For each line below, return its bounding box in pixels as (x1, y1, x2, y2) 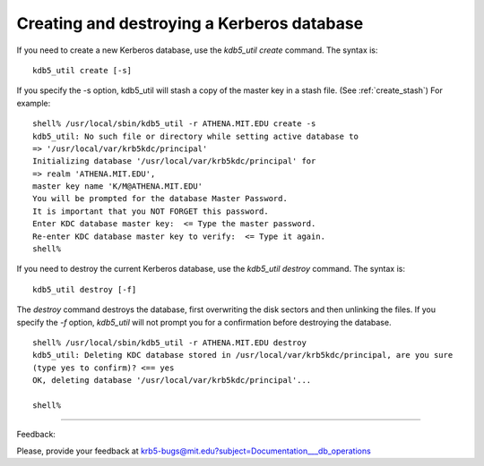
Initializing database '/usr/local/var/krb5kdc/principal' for (32, 157, 316, 166)
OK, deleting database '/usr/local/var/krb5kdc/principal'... (32, 376, 312, 386)
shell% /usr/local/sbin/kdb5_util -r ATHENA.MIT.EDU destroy (32, 337, 307, 348)
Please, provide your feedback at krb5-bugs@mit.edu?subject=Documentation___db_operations (16, 445, 371, 456)
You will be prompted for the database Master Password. (32, 193, 289, 204)
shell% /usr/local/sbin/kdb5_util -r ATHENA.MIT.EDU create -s (32, 119, 316, 129)
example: (16, 97, 51, 108)
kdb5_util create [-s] (32, 65, 133, 75)
